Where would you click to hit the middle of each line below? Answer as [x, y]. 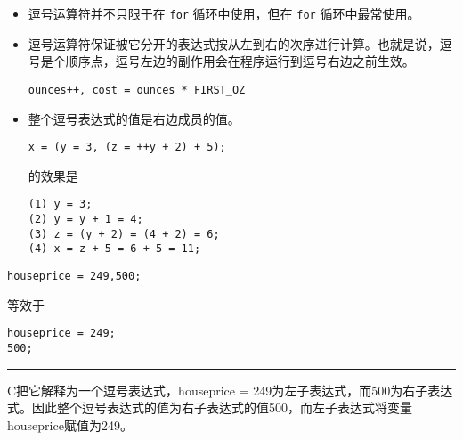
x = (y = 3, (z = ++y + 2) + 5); [127, 147]
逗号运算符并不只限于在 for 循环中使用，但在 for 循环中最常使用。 [224, 13]
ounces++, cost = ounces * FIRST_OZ [137, 90]
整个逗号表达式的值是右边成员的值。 [134, 118]
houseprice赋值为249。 [70, 424]
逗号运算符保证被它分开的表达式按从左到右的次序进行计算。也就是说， [234, 43]
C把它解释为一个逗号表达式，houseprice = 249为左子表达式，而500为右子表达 [230, 390]
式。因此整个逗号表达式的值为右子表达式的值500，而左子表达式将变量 [210, 407]
